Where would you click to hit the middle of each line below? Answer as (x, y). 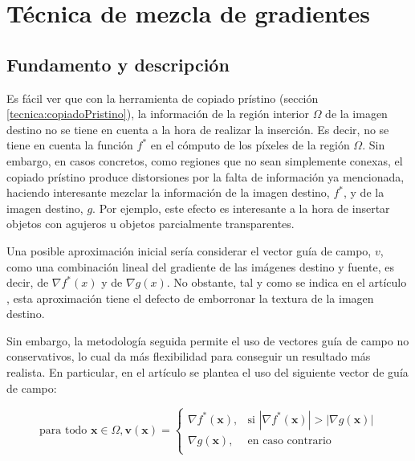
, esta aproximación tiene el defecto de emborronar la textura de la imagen (190, 298)
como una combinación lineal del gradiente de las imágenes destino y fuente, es (200, 266)
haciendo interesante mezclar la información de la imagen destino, (168, 192)
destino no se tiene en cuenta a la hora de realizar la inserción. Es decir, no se (198, 129)
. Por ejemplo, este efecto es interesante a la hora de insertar (241, 208)
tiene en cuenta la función (70, 145)
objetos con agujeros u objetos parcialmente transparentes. (151, 224)
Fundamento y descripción (118, 64)
